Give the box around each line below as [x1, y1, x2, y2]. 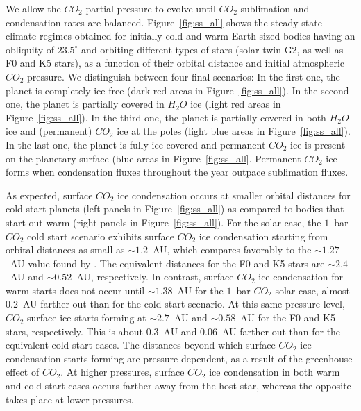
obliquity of [6, 42, 55, 56]
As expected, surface [6, 187, 93, 202]
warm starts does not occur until [6, 283, 145, 297]
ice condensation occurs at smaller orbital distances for [117, 187, 351, 202]
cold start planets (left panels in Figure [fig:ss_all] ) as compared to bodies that [6, 201, 344, 216]
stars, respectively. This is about [6, 324, 144, 338]
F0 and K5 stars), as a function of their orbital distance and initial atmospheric [6, 56, 345, 70]
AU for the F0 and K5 [240, 310, 335, 325]
